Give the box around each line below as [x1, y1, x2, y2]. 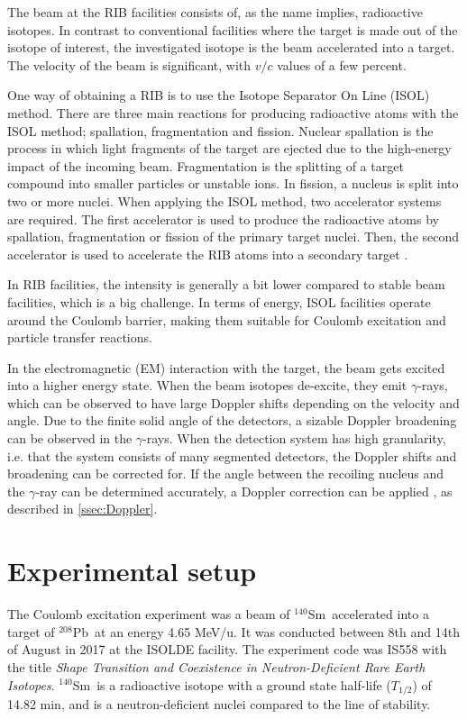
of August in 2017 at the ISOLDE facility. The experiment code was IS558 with [7, 640, 447, 659]
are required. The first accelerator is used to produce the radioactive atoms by [7, 209, 439, 228]
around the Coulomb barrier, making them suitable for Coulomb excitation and [7, 310, 446, 329]
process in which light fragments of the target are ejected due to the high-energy [7, 139, 452, 158]
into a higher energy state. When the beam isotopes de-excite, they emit [7, 376, 407, 395]
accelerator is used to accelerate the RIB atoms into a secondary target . [7, 244, 408, 263]
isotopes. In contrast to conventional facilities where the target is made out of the [7, 20, 458, 39]
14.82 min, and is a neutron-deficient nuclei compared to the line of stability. [7, 694, 431, 713]
